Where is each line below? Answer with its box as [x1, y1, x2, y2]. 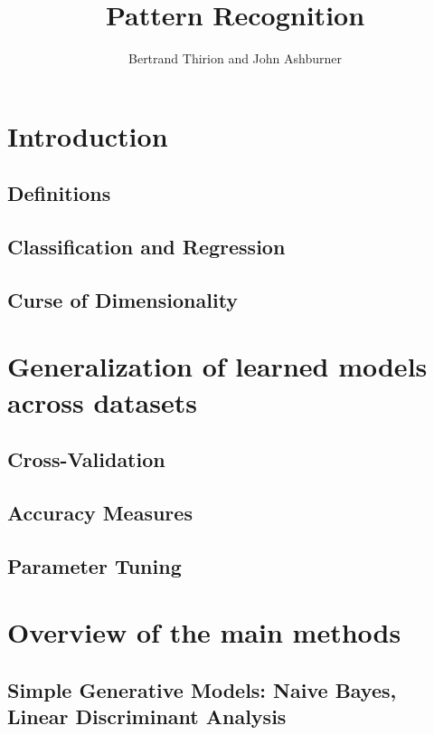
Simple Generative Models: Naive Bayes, [7, 675, 397, 703]
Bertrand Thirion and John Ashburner [128, 49, 342, 68]
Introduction [7, 117, 168, 154]
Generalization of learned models [7, 348, 428, 385]
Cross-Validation [7, 445, 165, 473]
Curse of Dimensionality [7, 285, 239, 313]
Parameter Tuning [7, 551, 182, 579]
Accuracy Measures [7, 498, 193, 526]
